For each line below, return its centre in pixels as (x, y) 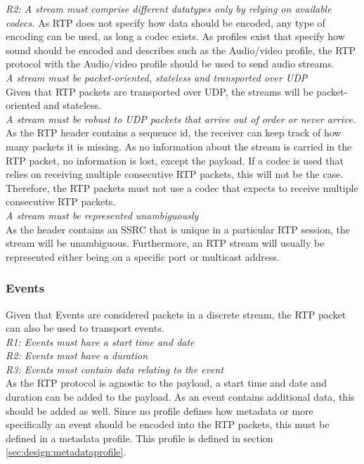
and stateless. (72, 105)
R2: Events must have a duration (77, 355)
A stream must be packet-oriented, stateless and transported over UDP (157, 77)
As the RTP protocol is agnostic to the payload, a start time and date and (166, 383)
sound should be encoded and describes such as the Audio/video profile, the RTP (181, 50)
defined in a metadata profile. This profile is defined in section (139, 438)
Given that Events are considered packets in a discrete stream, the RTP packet (176, 314)
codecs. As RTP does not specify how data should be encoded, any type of (165, 22)
